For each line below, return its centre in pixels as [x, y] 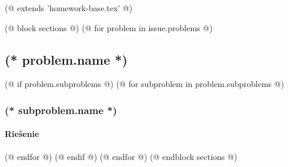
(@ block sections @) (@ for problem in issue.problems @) [109, 27]
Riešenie [22, 134]
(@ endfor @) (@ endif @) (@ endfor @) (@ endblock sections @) [121, 156]
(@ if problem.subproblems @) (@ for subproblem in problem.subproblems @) [145, 84]
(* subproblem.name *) [61, 110]
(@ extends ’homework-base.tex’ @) [69, 8]
